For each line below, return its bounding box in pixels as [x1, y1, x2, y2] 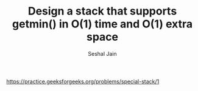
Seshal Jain [88, 50, 117, 57]
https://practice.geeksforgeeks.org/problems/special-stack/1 [6, 78, 160, 85]
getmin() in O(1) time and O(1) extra [12, 17, 193, 31]
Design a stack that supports [27, 4, 177, 18]
